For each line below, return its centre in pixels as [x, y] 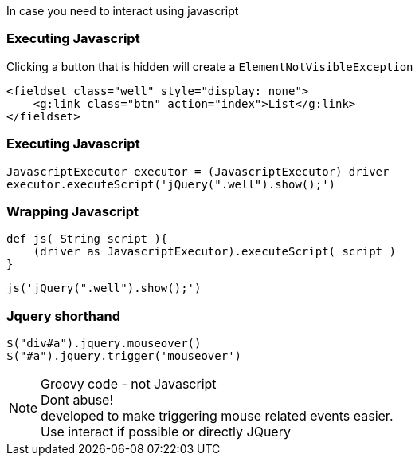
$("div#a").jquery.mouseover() [104, 343]
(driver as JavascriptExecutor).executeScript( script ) [214, 252]
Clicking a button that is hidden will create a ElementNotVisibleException [210, 66]
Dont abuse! [77, 400]
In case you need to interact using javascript [123, 11]
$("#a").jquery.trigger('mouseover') [124, 356]
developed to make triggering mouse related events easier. [217, 416]
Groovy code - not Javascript [129, 384]
